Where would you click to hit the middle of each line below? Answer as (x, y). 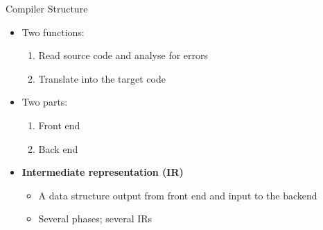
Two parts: (45, 102)
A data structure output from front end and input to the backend (178, 195)
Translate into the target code (102, 78)
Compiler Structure (47, 8)
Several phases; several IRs (95, 219)
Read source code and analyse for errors (123, 55)
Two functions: (53, 32)
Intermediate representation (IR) (103, 172)
